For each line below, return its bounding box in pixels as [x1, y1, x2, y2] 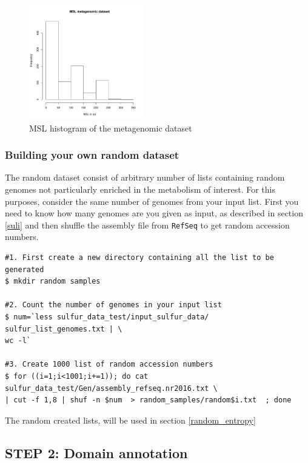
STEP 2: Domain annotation [5, 443, 188, 462]
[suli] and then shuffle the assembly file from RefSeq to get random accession [5, 218, 290, 231]
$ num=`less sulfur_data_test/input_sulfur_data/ [5, 312, 209, 321]
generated [5, 265, 44, 274]
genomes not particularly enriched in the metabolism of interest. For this [5, 182, 275, 195]
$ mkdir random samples [5, 277, 101, 286]
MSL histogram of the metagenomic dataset [29, 121, 192, 134]
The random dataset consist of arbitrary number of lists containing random [5, 171, 285, 184]
